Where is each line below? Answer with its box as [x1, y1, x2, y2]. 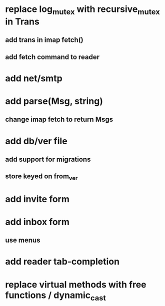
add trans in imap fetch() [5, 36, 83, 44]
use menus [5, 236, 40, 245]
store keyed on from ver [5, 172, 78, 182]
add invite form [5, 193, 70, 205]
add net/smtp [5, 72, 62, 84]
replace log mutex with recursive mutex [5, 3, 160, 16]
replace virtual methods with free [5, 279, 146, 290]
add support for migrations [5, 155, 91, 163]
